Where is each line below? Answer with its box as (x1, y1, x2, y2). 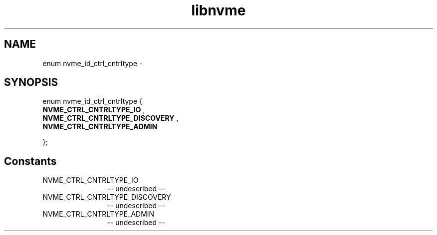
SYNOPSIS (4, 76, 58, 89)
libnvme (191, 2, 246, 19)
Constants (4, 155, 57, 167)
